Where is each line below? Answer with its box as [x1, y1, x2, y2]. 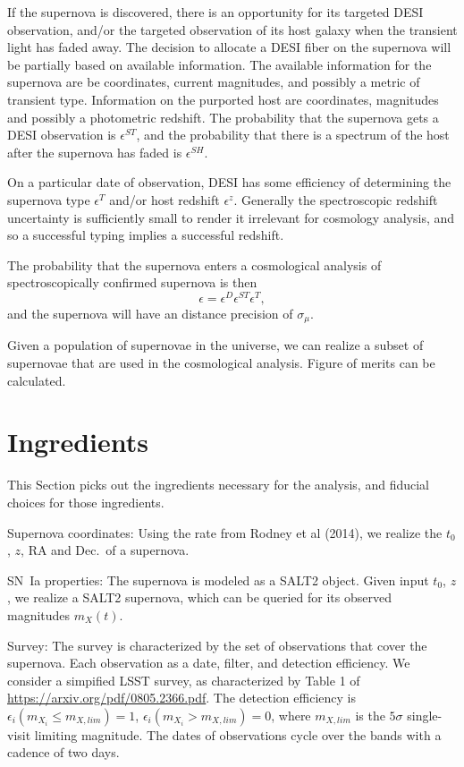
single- [407, 705, 443, 724]
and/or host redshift [109, 190, 220, 209]
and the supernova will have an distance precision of [7, 303, 293, 322]
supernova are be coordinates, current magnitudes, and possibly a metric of [7, 72, 420, 91]
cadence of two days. [7, 743, 120, 762]
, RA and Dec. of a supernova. [21, 541, 190, 559]
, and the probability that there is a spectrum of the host [136, 125, 450, 144]
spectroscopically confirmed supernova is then [7, 273, 257, 292]
